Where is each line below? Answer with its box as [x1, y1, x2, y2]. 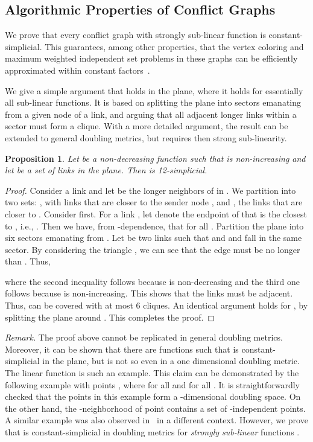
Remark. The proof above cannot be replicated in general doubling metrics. [5, 331, 283, 344]
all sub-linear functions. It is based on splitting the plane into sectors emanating [5, 96, 302, 109]
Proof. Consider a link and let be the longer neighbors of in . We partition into [5, 184, 296, 196]
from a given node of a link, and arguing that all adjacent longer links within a [5, 107, 297, 120]
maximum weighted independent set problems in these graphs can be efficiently [5, 52, 298, 65]
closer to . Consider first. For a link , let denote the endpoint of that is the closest [5, 207, 307, 220]
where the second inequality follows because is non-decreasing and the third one [5, 275, 300, 287]
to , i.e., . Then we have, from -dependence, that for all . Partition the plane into [5, 219, 304, 232]
